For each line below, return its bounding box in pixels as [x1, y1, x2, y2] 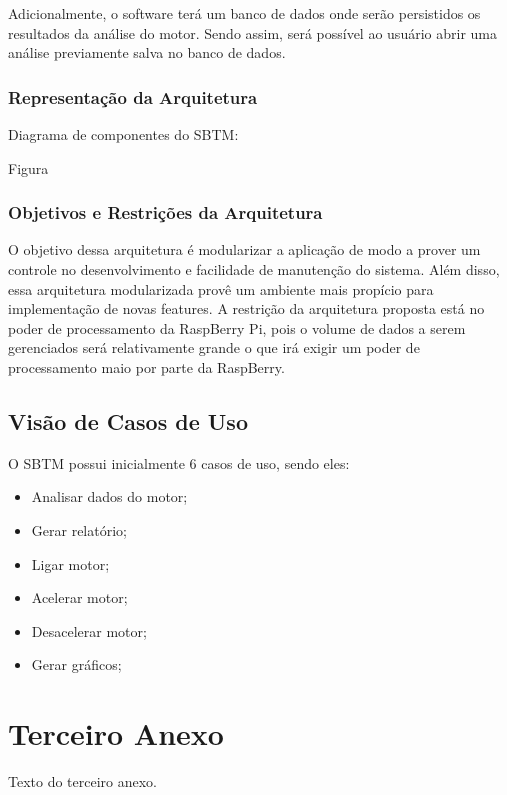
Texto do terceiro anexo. [8, 771, 158, 792]
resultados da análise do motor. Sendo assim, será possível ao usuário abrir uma [8, 22, 497, 43]
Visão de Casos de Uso [8, 405, 248, 436]
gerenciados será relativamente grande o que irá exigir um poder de [8, 337, 420, 358]
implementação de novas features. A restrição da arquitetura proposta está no [8, 298, 485, 319]
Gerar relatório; [31, 519, 127, 540]
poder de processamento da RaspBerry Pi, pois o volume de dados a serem [8, 317, 466, 338]
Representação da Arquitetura [8, 84, 258, 109]
